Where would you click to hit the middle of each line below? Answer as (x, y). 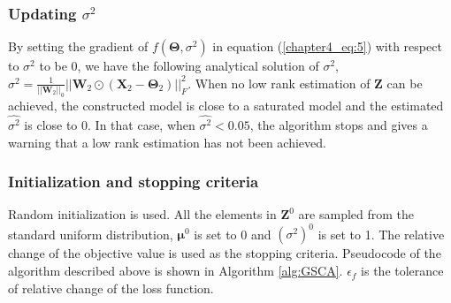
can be (405, 83)
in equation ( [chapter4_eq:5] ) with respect (327, 46)
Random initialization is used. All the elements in (142, 214)
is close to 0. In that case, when (110, 124)
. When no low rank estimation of (279, 83)
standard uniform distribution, (91, 234)
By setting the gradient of (78, 46)
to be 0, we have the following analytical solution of (179, 66)
